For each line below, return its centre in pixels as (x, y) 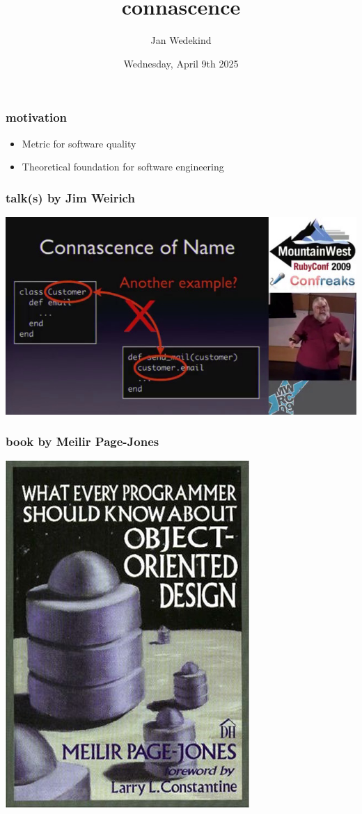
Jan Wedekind (181, 40)
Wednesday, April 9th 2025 (181, 63)
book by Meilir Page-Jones (82, 441)
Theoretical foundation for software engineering (123, 167)
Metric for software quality (79, 143)
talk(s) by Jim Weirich (70, 197)
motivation (37, 117)
